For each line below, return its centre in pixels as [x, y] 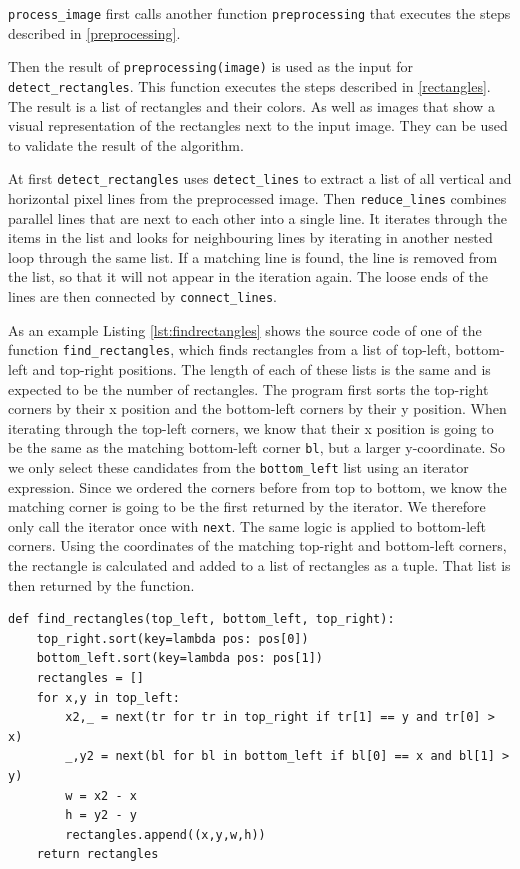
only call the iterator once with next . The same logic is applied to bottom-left [247, 525]
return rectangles [97, 854]
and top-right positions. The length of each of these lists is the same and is [261, 368]
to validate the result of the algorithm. [126, 144]
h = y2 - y [101, 815]
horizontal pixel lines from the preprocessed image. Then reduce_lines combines [257, 198]
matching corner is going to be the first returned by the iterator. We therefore [247, 506]
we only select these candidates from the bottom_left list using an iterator [238, 466]
